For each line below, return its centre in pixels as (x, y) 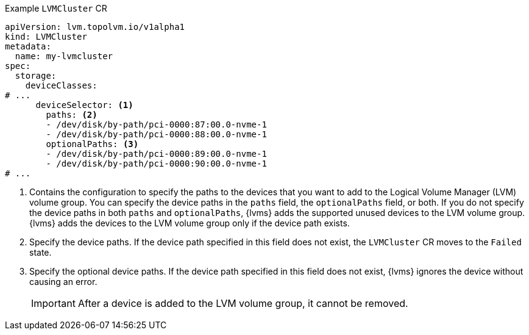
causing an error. (63, 282)
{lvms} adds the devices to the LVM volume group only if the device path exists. (190, 223)
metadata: (28, 46)
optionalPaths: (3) (92, 144)
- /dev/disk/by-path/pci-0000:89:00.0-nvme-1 (156, 154)
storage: (36, 76)
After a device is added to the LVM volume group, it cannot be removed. (243, 303)
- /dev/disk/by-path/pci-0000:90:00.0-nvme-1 (156, 164)
